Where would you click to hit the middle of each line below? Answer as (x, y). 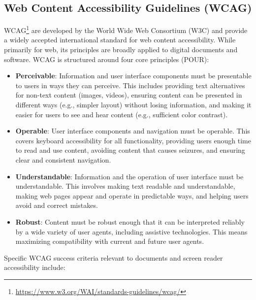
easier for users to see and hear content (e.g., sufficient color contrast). (122, 114)
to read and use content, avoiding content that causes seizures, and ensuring (130, 150)
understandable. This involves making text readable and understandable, (125, 186)
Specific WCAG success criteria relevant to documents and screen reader (113, 257)
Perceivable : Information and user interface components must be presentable (133, 76)
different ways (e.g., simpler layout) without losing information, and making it (133, 105)
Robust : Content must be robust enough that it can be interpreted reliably (130, 221)
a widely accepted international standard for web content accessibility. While (120, 40)
